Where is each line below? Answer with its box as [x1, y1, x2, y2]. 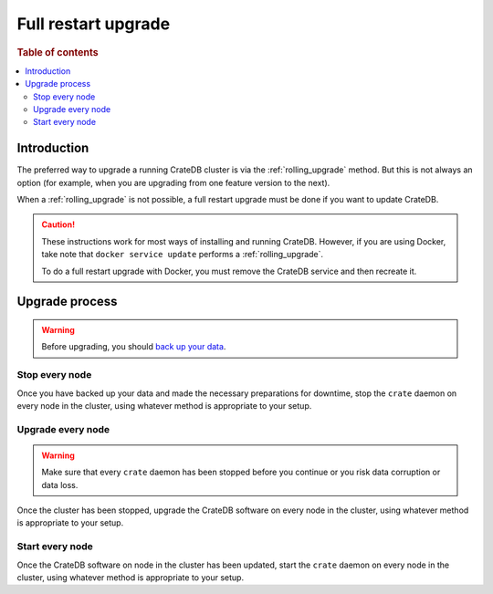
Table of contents [16, 46, 100, 58]
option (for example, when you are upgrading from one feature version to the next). [16, 177, 330, 188]
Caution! [41, 219, 76, 230]
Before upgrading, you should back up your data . [41, 341, 226, 352]
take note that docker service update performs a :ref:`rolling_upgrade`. [41, 249, 324, 260]
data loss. [41, 479, 79, 490]
